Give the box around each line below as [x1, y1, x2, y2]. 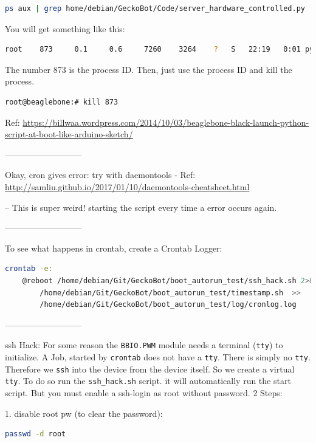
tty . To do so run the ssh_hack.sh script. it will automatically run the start [5, 374, 291, 387]
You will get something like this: [5, 22, 125, 35]
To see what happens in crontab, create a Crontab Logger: [5, 241, 222, 254]
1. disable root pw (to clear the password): [5, 407, 163, 419]
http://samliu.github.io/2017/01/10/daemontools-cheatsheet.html [5, 180, 250, 193]
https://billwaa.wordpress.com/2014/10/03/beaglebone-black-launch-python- [22, 115, 309, 128]
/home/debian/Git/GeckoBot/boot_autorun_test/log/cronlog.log [39, 300, 297, 309]
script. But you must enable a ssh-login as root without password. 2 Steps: [5, 386, 283, 399]
